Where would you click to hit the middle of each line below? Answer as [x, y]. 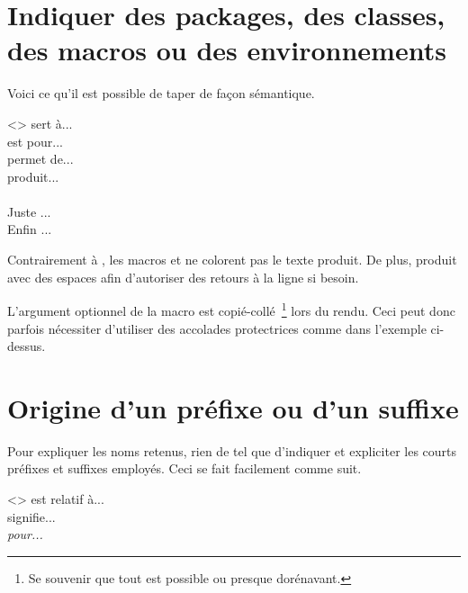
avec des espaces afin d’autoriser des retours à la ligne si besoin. [183, 277]
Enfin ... [30, 229]
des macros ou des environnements [227, 50]
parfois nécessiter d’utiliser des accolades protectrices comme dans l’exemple [217, 328]
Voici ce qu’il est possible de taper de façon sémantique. [161, 93]
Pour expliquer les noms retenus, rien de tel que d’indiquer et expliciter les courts [232, 450]
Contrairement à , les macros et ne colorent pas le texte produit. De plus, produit [232, 260]
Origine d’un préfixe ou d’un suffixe [233, 407]
